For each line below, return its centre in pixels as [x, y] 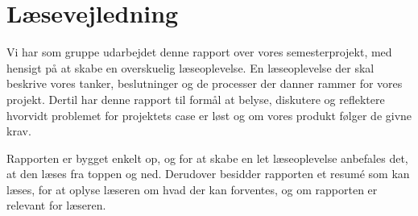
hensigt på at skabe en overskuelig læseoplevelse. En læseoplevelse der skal [190, 67]
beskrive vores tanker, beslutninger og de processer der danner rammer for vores [205, 83]
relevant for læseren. [56, 205]
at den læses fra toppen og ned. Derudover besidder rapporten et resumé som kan [208, 174]
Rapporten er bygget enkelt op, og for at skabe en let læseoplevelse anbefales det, [207, 158]
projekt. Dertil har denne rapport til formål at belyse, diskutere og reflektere [196, 99]
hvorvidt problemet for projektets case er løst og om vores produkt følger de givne [209, 115]
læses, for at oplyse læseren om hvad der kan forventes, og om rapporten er [192, 189]
